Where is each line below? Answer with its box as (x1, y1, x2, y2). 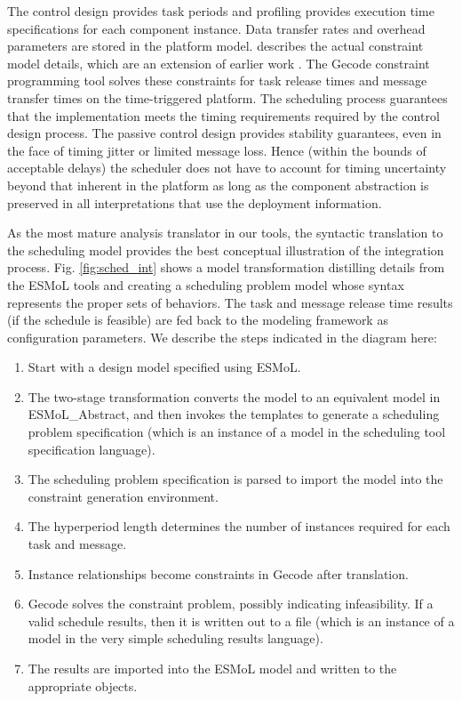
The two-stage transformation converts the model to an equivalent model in (28, 387, 441, 406)
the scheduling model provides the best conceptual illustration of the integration (7, 240, 444, 259)
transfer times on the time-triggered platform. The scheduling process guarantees (7, 88, 448, 107)
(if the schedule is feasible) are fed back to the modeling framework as (7, 310, 388, 329)
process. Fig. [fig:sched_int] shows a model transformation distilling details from (7, 258, 445, 277)
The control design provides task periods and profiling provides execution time (7, 2, 434, 20)
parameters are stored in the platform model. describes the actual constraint (7, 36, 424, 55)
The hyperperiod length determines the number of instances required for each (28, 517, 450, 536)
